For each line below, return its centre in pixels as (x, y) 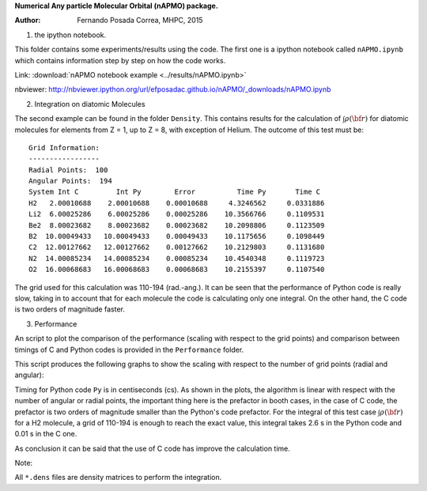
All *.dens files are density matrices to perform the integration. (118, 478)
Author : (28, 21)
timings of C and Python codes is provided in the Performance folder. (129, 349)
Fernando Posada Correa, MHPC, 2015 (140, 21)
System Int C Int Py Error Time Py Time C (175, 192)
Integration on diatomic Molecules (90, 104)
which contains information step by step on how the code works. (120, 60)
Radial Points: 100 (68, 170)
